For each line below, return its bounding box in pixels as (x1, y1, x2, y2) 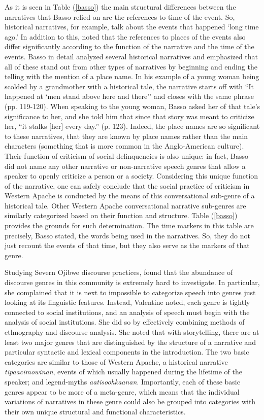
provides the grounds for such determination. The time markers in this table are (5, 220, 254, 231)
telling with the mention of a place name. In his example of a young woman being (5, 71, 259, 82)
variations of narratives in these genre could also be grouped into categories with (5, 396, 256, 407)
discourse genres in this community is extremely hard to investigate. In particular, (5, 277, 260, 288)
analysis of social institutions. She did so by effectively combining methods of (5, 317, 245, 327)
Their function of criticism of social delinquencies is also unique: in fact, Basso (5, 150, 248, 161)
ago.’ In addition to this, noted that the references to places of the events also (5, 31, 246, 42)
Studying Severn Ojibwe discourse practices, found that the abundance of (5, 267, 233, 277)
